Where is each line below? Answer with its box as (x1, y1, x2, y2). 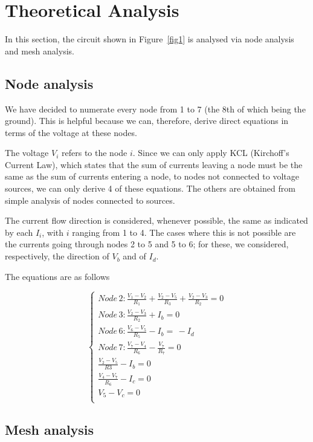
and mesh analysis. (5, 44, 74, 57)
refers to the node (62, 146, 127, 159)
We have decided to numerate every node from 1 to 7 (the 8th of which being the (5, 102, 306, 115)
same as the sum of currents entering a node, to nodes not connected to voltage (5, 170, 299, 183)
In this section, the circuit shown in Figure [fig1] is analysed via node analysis (5, 33, 294, 45)
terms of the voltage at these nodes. (5, 126, 137, 138)
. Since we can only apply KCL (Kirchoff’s (132, 146, 289, 159)
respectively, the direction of (5, 250, 109, 262)
